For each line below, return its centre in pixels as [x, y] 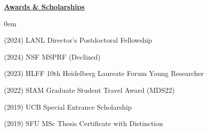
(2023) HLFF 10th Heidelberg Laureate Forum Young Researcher [104, 73]
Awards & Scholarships [44, 6]
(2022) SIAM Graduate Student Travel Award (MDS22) [90, 90]
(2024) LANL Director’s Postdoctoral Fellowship [78, 40]
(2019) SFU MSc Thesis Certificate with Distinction [84, 123]
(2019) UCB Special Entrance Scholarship [68, 106]
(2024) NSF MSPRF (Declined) [52, 56]
